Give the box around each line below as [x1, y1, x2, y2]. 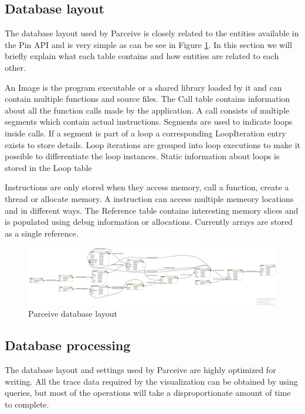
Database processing [5, 336, 131, 354]
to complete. [5, 398, 49, 410]
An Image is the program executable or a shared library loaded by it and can [5, 81, 282, 93]
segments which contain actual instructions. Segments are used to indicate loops [5, 115, 293, 128]
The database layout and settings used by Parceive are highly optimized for [5, 364, 276, 376]
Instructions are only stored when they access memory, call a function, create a [5, 181, 289, 193]
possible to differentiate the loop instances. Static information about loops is [5, 150, 280, 162]
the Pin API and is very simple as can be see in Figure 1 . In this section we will [5, 38, 292, 50]
